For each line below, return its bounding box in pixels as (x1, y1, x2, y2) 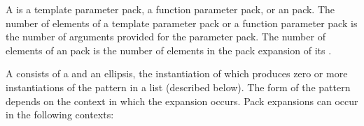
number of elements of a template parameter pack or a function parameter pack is (6, 15, 358, 30)
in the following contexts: (6, 107, 114, 122)
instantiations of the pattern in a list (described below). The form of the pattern (6, 79, 351, 94)
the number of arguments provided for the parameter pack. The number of (6, 29, 325, 44)
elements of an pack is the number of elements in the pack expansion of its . (6, 42, 332, 57)
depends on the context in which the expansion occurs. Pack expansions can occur (6, 93, 358, 108)
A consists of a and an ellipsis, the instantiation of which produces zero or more (6, 66, 348, 81)
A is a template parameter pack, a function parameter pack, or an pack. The (6, 2, 335, 16)
